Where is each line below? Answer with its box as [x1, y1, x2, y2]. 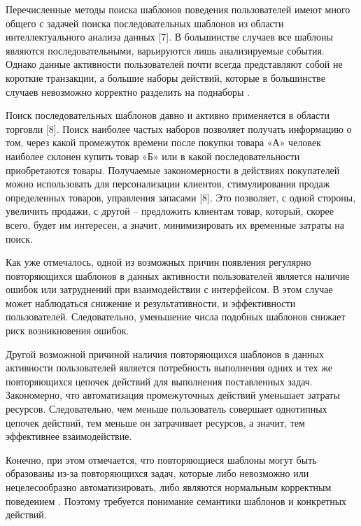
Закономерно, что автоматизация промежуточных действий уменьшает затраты [6, 388, 340, 402]
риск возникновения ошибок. [6, 323, 129, 338]
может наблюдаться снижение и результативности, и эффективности [6, 295, 296, 310]
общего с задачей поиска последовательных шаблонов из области [6, 15, 284, 30]
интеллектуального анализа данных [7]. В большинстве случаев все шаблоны [6, 29, 333, 44]
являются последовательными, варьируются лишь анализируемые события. [6, 43, 325, 57]
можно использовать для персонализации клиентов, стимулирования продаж [6, 176, 330, 191]
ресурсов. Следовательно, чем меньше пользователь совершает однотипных [6, 401, 327, 416]
